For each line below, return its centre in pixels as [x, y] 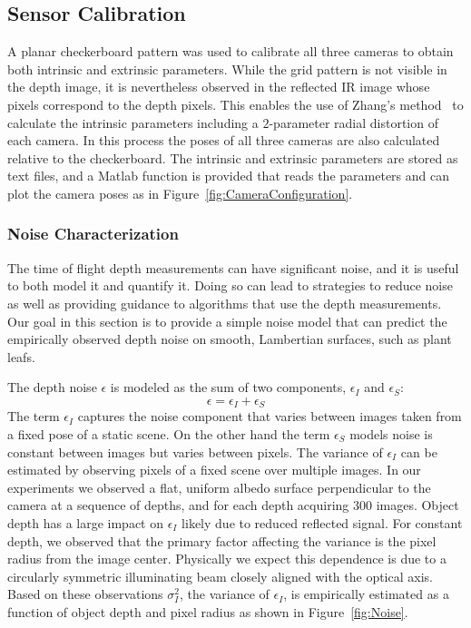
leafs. [21, 356]
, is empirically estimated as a [366, 594]
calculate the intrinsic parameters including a [133, 122]
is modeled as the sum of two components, [228, 387]
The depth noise [52, 387]
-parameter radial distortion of [353, 122]
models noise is [391, 433]
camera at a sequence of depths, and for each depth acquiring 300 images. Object [233, 505]
